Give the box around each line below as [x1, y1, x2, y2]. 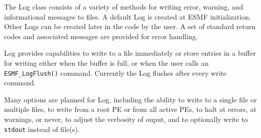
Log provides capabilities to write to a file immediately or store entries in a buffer [4, 48, 256, 58]
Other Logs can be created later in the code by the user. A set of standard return [4, 21, 256, 32]
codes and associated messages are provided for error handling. [4, 31, 198, 41]
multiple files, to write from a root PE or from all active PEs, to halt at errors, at [4, 104, 256, 114]
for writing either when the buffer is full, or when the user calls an [4, 57, 209, 68]
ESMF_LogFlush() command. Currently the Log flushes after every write [4, 67, 227, 78]
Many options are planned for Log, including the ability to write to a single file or [4, 94, 257, 104]
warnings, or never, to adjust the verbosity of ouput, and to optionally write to [4, 114, 248, 124]
